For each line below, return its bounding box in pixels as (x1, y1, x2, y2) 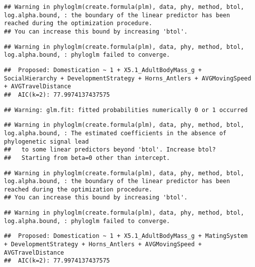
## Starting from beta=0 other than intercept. (4, 154, 170, 161)
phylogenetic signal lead (4, 138, 89, 145)
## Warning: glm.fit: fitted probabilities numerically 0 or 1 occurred (4, 106, 248, 114)
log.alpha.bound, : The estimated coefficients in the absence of (4, 129, 227, 137)
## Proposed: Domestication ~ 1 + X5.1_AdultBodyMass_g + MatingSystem (4, 232, 248, 240)
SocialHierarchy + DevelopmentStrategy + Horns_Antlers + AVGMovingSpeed (4, 75, 252, 82)
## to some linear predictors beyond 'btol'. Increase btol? (4, 146, 216, 153)
